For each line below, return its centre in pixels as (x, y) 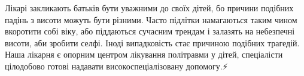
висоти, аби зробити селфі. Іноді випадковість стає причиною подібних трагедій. (152, 42)
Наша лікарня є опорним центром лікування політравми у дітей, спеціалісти (144, 54)
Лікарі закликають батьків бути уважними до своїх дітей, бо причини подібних (149, 8)
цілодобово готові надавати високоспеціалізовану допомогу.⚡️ (116, 66)
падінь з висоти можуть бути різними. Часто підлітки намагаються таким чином (151, 19)
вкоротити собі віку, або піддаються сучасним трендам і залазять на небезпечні (150, 31)
